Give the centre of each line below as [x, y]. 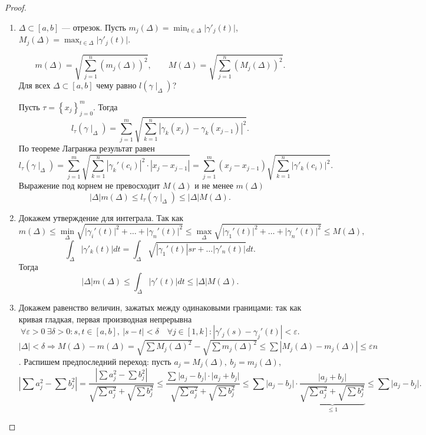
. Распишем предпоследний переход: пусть [95, 361]
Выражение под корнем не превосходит [89, 185]
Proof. [16, 7]
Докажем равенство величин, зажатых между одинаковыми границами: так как [160, 307]
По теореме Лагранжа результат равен [87, 148]
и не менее [214, 185]
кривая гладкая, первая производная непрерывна [105, 319]
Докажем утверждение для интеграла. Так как [101, 217]
